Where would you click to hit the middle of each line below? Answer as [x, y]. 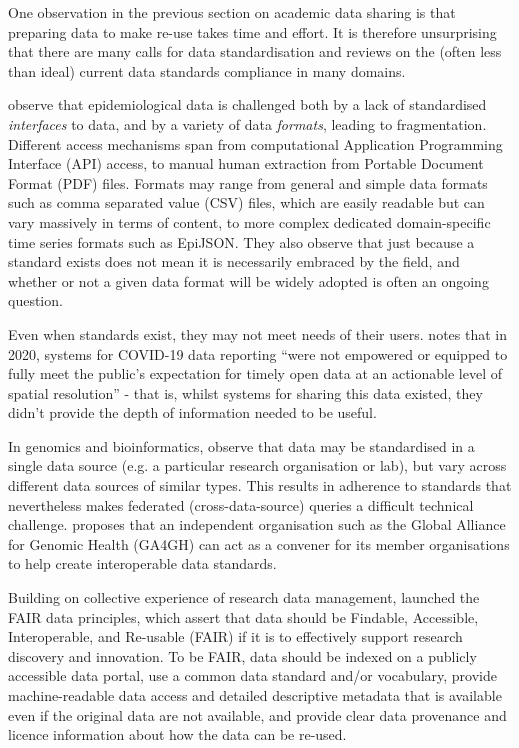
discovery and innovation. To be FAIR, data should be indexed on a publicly [242, 655]
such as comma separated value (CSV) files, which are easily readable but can [246, 202]
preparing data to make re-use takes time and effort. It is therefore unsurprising [252, 31]
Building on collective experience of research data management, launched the [244, 597]
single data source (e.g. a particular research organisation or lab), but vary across [257, 465]
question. [35, 300]
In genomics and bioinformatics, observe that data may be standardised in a [241, 445]
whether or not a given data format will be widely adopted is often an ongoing [248, 280]
